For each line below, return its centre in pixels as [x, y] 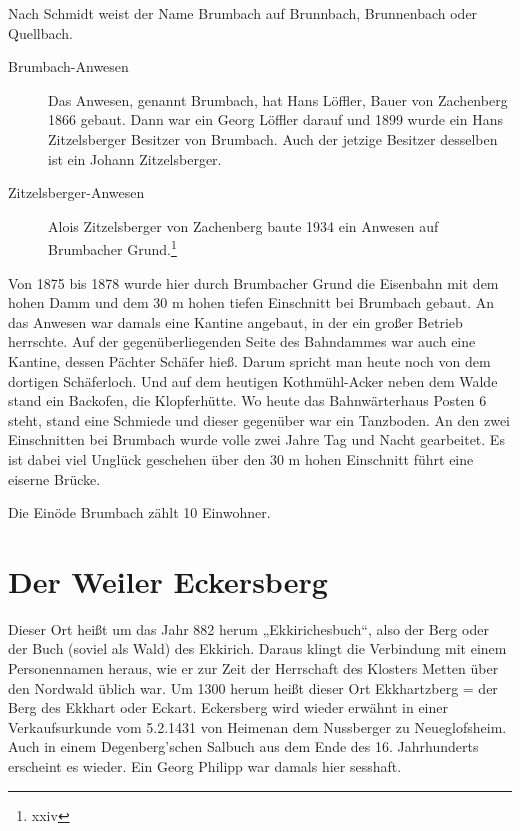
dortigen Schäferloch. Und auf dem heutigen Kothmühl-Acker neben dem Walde [253, 380]
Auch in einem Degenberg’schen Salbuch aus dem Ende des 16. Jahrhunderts [243, 746]
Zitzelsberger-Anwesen [76, 192]
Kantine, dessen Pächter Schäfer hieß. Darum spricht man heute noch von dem [249, 360]
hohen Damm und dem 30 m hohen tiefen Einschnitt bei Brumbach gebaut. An [251, 302]
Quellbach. [40, 32]
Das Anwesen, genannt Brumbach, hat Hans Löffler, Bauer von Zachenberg [278, 99]
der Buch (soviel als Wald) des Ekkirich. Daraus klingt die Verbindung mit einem [257, 648]
